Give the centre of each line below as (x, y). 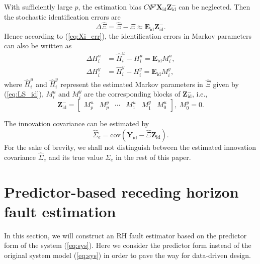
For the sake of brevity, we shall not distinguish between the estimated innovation (130, 147)
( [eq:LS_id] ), (24, 94)
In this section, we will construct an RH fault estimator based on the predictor (125, 235)
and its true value (76, 157)
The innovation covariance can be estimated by (77, 123)
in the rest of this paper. (153, 157)
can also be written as (38, 46)
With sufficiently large (38, 7)
